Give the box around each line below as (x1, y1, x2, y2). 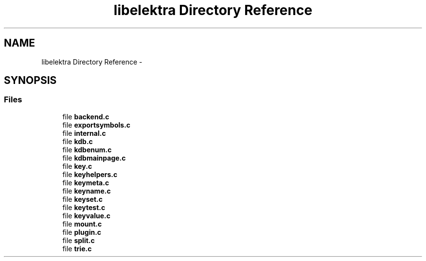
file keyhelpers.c (62, 170, 118, 179)
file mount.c (62, 219, 102, 228)
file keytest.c (62, 203, 106, 212)
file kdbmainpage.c (62, 153, 126, 162)
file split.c (62, 236, 95, 245)
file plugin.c (62, 228, 102, 236)
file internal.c (62, 129, 106, 137)
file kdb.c (62, 137, 93, 146)
